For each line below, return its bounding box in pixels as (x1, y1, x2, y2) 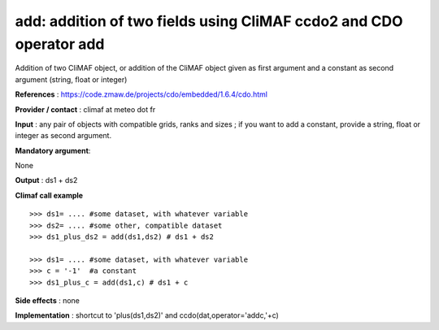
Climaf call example (15, 190, 84, 200)
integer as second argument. (15, 131, 112, 141)
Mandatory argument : (15, 145, 91, 155)
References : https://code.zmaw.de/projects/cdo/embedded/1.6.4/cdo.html (15, 89, 268, 99)
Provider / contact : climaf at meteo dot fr (15, 104, 156, 114)
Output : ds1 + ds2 (15, 176, 78, 185)
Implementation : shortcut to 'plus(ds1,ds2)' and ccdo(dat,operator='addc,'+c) (15, 310, 280, 320)
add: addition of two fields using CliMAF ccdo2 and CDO (15, 12, 403, 30)
